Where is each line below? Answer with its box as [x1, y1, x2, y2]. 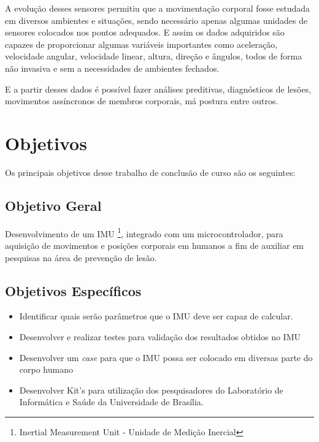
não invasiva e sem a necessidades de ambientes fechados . [5, 61, 220, 74]
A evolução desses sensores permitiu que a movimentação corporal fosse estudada [5, 2, 310, 14]
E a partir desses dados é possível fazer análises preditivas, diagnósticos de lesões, [5, 82, 312, 95]
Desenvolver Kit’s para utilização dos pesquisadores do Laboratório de [19, 383, 283, 396]
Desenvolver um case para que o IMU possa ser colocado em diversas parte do [19, 351, 313, 364]
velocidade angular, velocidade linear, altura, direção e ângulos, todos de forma [5, 50, 302, 63]
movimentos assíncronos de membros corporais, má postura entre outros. [5, 94, 279, 107]
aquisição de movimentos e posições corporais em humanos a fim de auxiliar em [5, 238, 304, 251]
